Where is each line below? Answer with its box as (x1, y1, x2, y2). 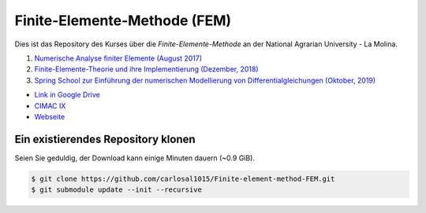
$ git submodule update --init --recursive (31, 185, 203, 194)
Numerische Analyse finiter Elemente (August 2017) (34, 53, 203, 63)
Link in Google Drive (34, 90, 100, 100)
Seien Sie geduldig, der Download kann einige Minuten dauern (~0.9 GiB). (14, 153, 256, 163)
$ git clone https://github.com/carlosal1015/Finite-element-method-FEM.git (31, 174, 335, 183)
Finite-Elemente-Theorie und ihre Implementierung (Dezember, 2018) (34, 64, 260, 74)
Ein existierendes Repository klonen (14, 132, 196, 145)
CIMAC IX (34, 101, 66, 110)
